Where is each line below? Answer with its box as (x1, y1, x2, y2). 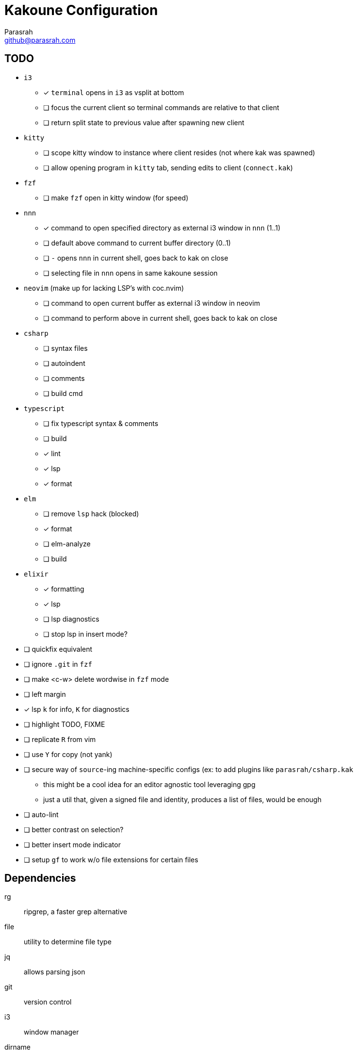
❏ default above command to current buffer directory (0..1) (43, 238, 231, 247)
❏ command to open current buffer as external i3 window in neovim (43, 298, 260, 307)
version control (24, 998, 72, 1006)
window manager (24, 1028, 79, 1037)
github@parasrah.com (4, 35, 76, 44)
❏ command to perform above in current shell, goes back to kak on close (43, 313, 277, 322)
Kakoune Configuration (4, 2, 158, 18)
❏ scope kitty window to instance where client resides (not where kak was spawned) (43, 148, 315, 157)
